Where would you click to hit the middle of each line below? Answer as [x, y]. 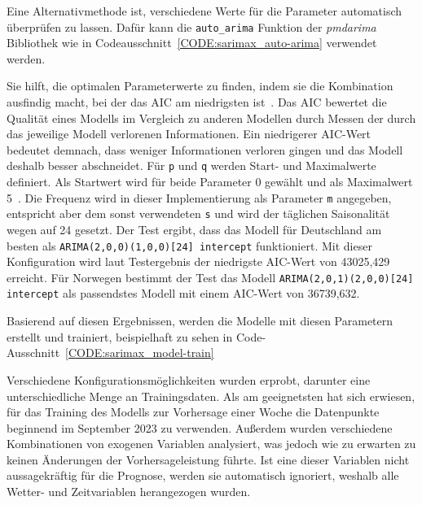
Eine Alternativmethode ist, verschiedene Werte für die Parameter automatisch [204, 11]
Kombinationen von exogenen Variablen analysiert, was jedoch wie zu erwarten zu [211, 444]
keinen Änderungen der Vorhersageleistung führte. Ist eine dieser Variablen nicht [208, 459]
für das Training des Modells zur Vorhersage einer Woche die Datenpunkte [193, 412]
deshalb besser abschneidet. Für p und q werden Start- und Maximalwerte [191, 165]
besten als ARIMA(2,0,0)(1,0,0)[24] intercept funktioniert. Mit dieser [189, 245]
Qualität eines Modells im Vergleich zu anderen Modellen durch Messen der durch [211, 118]
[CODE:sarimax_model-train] [140, 353]
